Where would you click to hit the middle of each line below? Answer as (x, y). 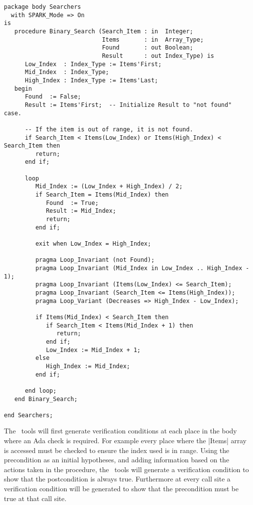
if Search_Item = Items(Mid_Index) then (102, 195)
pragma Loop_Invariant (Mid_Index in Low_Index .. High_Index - (142, 268)
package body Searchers (43, 7)
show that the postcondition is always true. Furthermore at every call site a (117, 479)
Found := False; (53, 97)
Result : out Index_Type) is (158, 56)
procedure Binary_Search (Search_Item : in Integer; (104, 31)
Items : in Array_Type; (153, 39)
